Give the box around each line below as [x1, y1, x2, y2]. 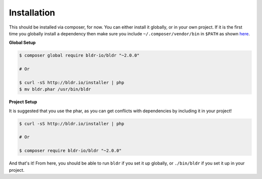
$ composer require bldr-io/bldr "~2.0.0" [19, 148, 122, 153]
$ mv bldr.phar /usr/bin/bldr [19, 87, 91, 92]
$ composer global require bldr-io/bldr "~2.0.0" [19, 53, 140, 58]
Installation [9, 7, 55, 18]
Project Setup [9, 99, 37, 105]
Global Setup [9, 40, 36, 45]
